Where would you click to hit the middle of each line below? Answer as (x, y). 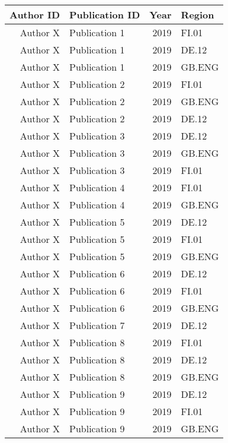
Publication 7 (97, 325)
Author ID (35, 15)
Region (198, 15)
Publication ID (105, 15)
